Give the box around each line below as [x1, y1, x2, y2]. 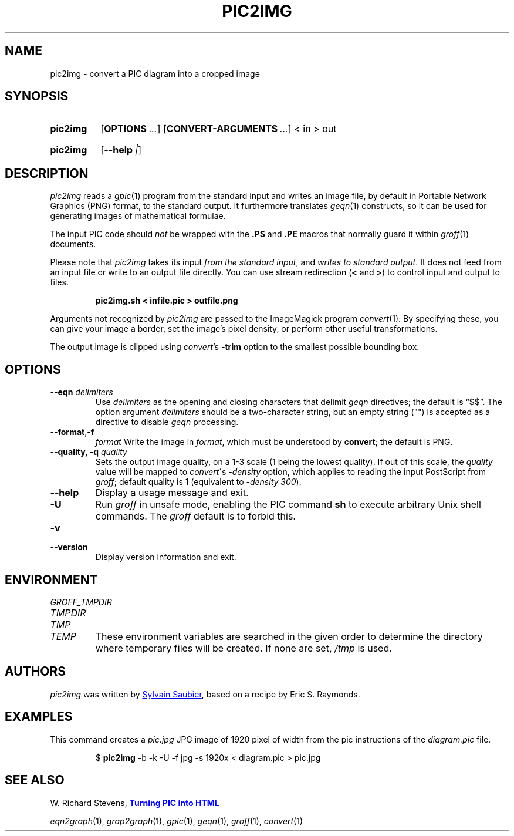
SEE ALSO [5, 773, 65, 788]
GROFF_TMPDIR [50, 596, 112, 607]
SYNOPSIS [5, 89, 69, 104]
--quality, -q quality [50, 447, 127, 457]
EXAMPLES [5, 709, 73, 724]
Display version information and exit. [95, 552, 236, 562]
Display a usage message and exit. [95, 487, 249, 499]
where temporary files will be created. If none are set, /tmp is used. [95, 642, 392, 654]
